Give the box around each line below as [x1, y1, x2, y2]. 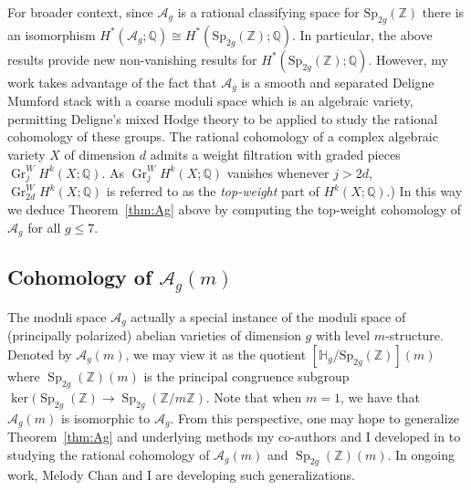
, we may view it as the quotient [125, 345, 307, 364]
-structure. [385, 326, 444, 345]
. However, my [368, 49, 448, 68]
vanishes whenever [226, 162, 330, 182]
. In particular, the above [291, 25, 433, 44]
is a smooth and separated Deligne [241, 72, 434, 91]
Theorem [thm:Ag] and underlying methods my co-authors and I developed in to [7, 427, 461, 446]
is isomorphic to [60, 408, 151, 427]
